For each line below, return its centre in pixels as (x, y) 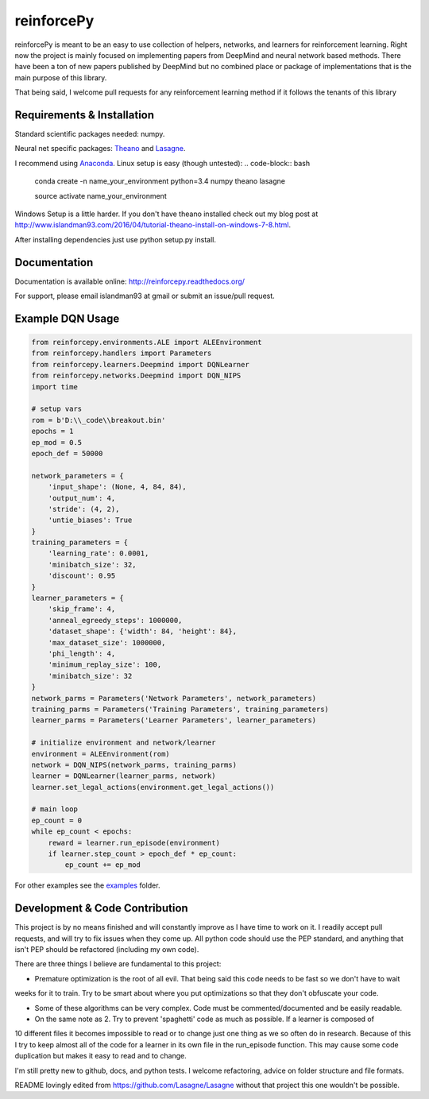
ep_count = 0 (57, 820)
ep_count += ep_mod (102, 865)
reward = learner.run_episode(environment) (134, 843)
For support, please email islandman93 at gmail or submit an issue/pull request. (145, 296)
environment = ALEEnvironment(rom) (100, 754)
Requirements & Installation (85, 115)
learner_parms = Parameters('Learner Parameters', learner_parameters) (174, 720)
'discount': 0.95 (82, 576)
